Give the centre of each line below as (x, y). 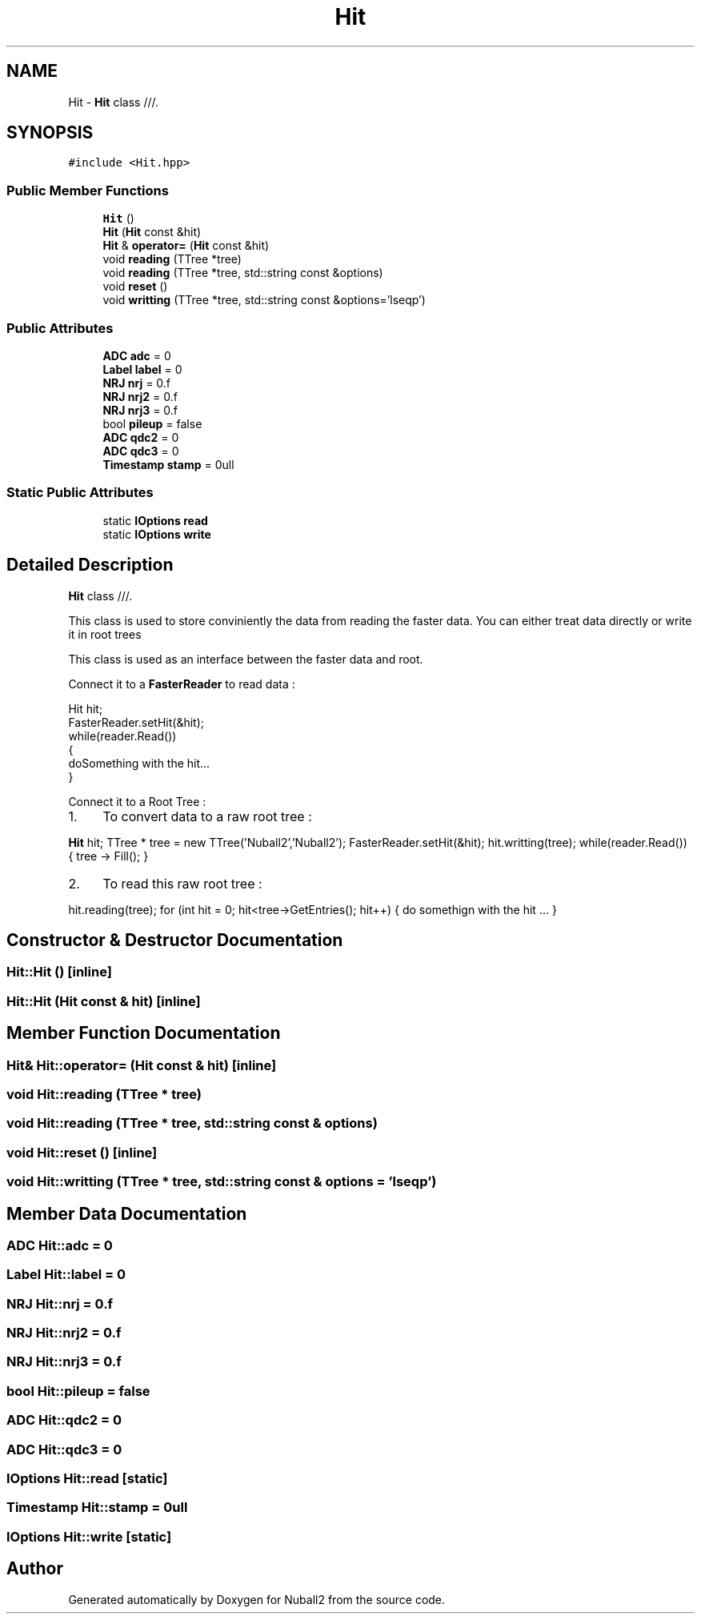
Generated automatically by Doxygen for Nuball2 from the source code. (257, 1599)
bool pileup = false (152, 423)
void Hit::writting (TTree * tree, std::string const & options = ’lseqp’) (222, 1182)
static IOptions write (157, 534)
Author (35, 1569)
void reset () (135, 287)
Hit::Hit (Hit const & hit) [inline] (104, 1001)
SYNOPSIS (50, 133)
